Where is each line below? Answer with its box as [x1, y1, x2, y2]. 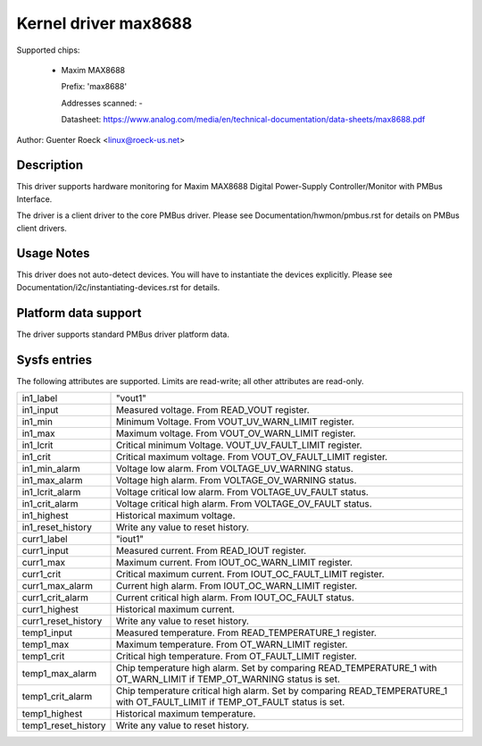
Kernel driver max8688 [16, 13, 193, 33]
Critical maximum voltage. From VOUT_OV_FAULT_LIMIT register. [115, 451, 388, 464]
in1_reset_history [21, 521, 93, 533]
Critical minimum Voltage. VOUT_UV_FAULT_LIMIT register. [115, 439, 362, 451]
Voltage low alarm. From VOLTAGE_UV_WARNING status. [115, 463, 354, 475]
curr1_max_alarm [21, 580, 94, 592]
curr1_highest [21, 603, 79, 616]
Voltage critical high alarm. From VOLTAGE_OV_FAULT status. [115, 498, 372, 510]
